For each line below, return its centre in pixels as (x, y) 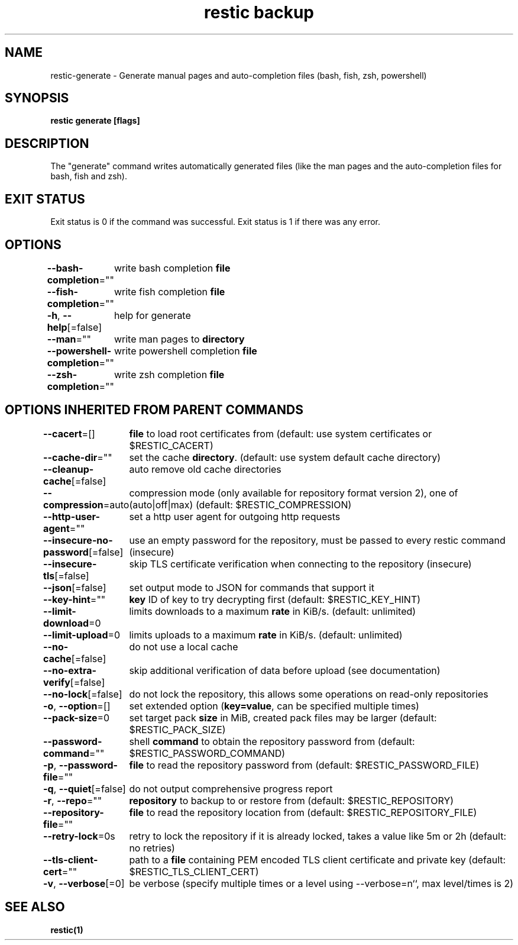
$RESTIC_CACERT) (171, 445)
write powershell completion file (185, 351)
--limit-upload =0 (82, 635)
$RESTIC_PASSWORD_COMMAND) (207, 753)
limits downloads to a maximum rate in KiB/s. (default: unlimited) (273, 611)
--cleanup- (69, 469)
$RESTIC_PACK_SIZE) (177, 729)
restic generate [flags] (95, 121)
